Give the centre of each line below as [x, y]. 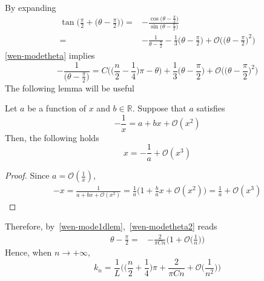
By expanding [31, 7]
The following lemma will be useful [70, 88]
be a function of [57, 108]
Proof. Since [27, 175]
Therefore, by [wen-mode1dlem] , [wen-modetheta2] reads [111, 226]
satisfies [211, 108]
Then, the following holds [52, 137]
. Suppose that [159, 108]
